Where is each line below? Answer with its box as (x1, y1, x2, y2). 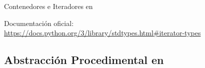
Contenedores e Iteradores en (4, 1, 93, 11)
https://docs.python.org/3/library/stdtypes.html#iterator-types (4, 27, 201, 38)
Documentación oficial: (4, 17, 74, 28)
